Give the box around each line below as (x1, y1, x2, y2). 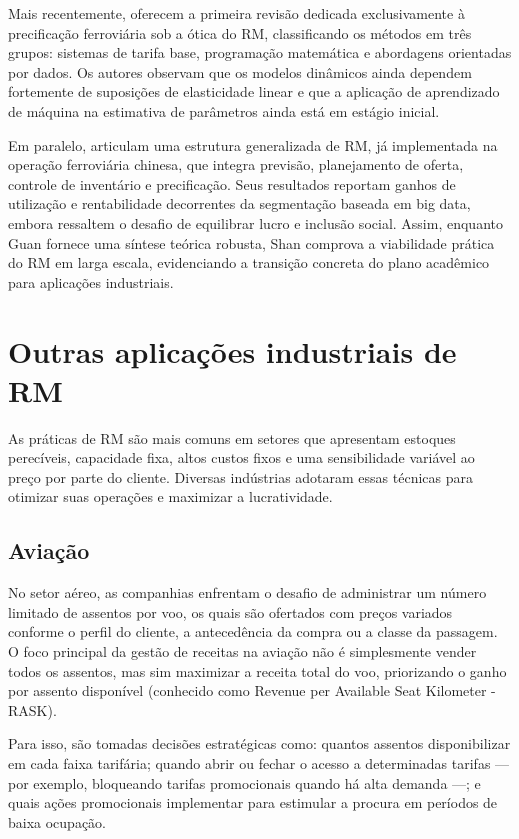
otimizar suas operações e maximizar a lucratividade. (8, 486, 333, 507)
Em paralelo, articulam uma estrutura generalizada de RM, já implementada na (8, 134, 498, 155)
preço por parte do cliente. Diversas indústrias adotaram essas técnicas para (8, 466, 473, 487)
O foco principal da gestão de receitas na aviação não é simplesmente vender (8, 640, 477, 661)
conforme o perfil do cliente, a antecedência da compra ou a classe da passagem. (8, 621, 498, 642)
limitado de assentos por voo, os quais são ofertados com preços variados (8, 601, 453, 622)
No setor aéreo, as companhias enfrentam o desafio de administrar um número (8, 582, 487, 603)
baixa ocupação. (8, 811, 107, 832)
